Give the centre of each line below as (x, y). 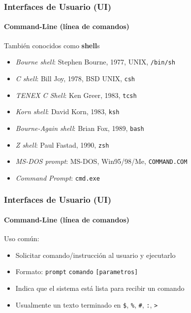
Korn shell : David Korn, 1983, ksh (67, 111)
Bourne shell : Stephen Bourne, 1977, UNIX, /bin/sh (95, 62)
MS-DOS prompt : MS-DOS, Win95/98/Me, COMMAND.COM (101, 161)
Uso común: (22, 238)
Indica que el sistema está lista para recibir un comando (100, 288)
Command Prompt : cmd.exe (58, 177)
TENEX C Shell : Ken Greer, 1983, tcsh (76, 95)
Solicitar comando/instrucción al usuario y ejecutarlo (95, 255)
